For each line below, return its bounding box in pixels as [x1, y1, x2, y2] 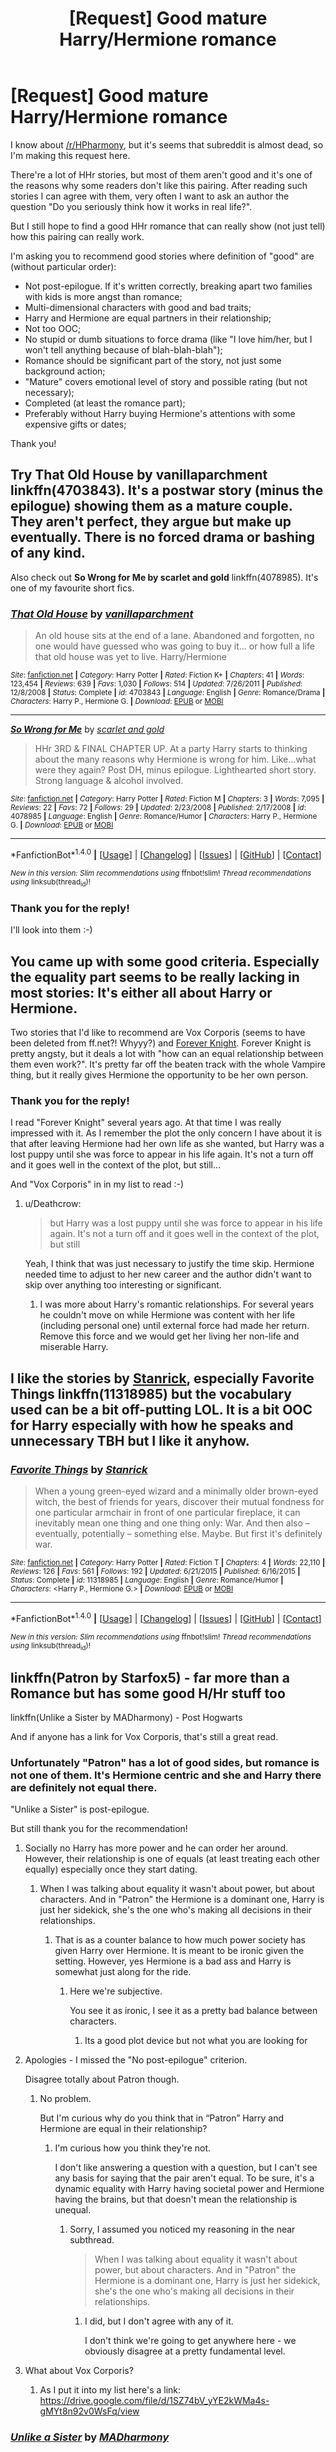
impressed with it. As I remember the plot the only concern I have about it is [10, 1127, 322, 1139]
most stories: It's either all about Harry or [10, 984, 273, 1001]
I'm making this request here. [10, 149, 131, 161]
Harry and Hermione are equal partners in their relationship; [24, 312, 272, 324]
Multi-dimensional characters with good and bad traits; [24, 301, 252, 313]
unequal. [54, 2204, 92, 2216]
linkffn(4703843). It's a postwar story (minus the [10, 482, 324, 499]
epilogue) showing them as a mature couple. [10, 498, 293, 515]
